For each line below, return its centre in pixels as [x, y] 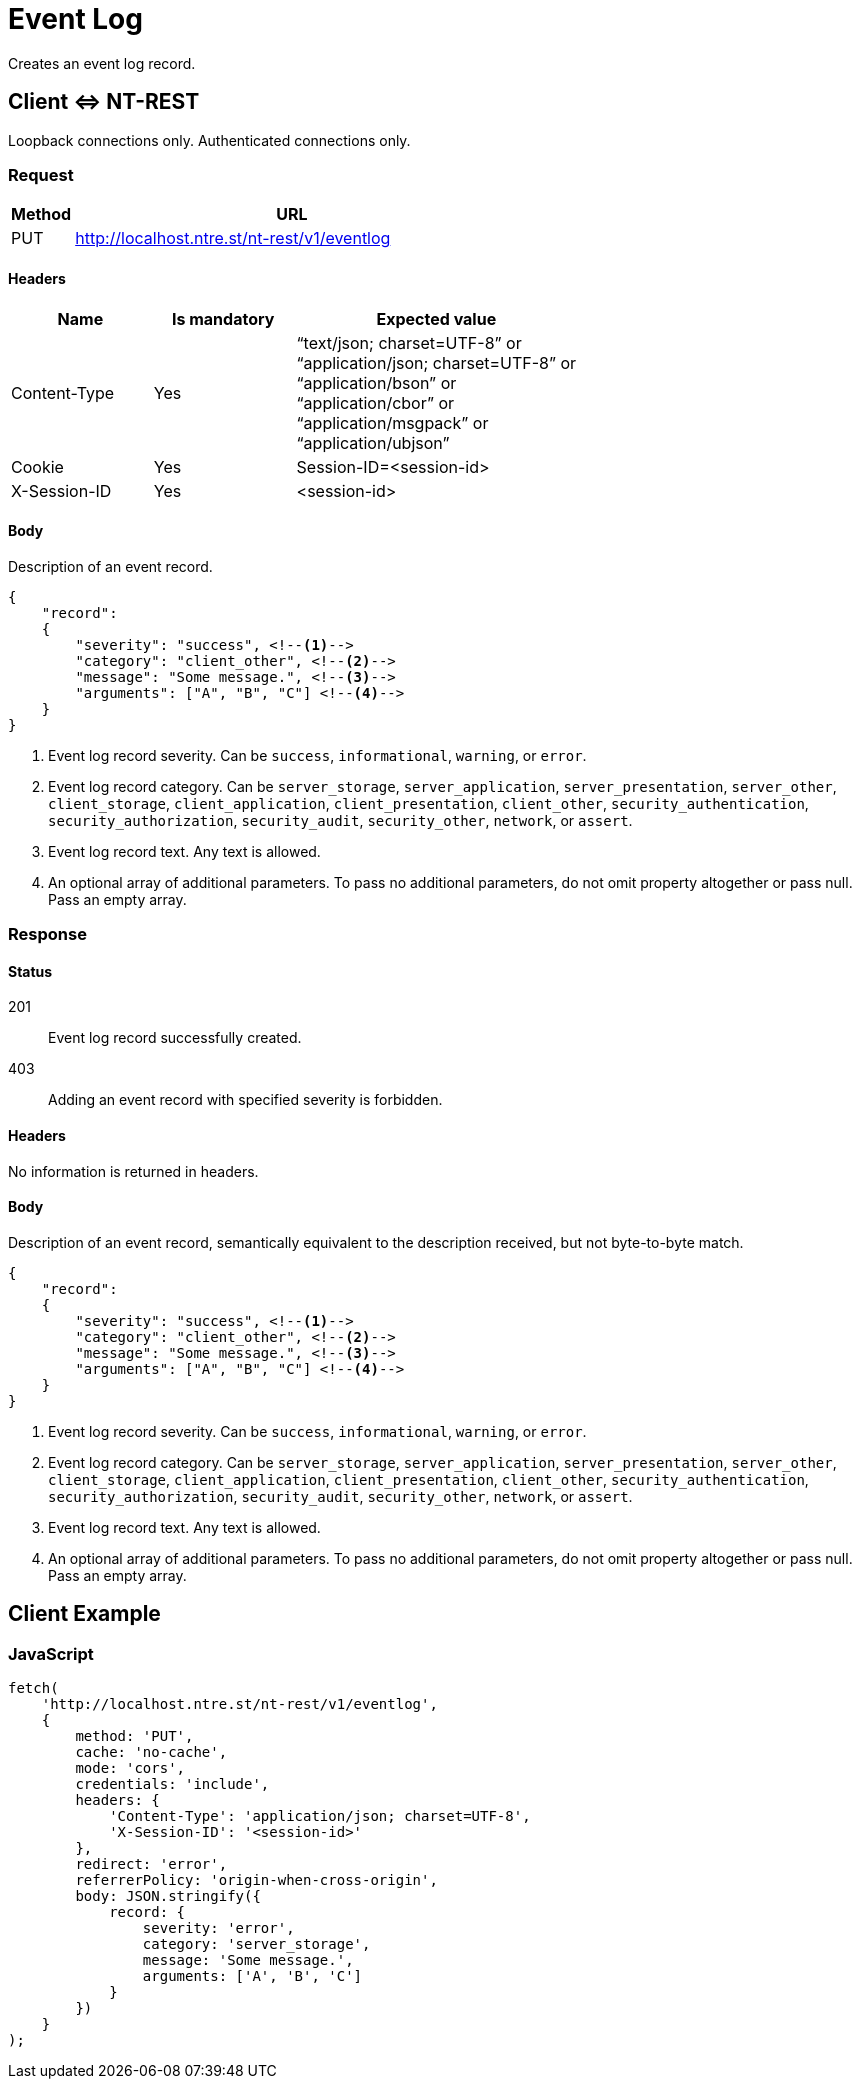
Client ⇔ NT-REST [104, 102]
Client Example [84, 1614]
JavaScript [51, 1653]
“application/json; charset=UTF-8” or [436, 362]
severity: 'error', [218, 1928]
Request [41, 174]
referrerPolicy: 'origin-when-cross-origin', [256, 1880]
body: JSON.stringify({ [168, 1896]
